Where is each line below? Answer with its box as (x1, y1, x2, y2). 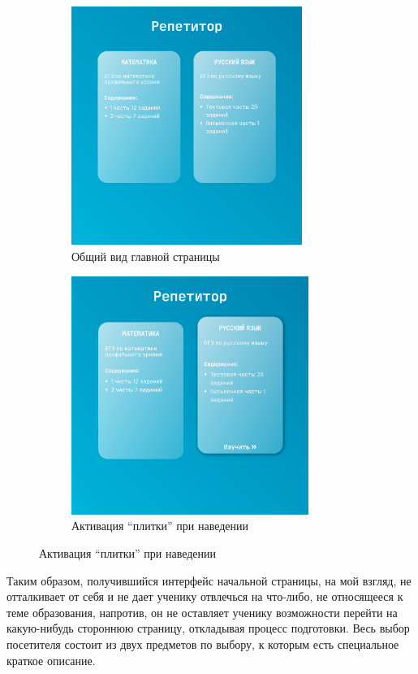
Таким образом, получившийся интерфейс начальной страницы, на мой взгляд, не (6, 572, 412, 589)
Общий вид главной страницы (71, 247, 220, 264)
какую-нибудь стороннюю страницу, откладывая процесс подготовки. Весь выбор (6, 620, 410, 637)
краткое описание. (6, 651, 96, 668)
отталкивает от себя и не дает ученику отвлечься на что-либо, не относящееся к (6, 588, 403, 605)
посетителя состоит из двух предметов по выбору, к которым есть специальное (6, 636, 399, 652)
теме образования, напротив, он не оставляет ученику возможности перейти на (6, 603, 398, 620)
